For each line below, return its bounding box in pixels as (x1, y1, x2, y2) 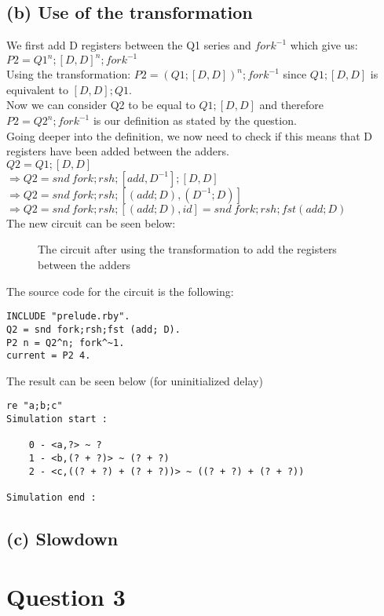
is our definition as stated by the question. (93, 112, 297, 129)
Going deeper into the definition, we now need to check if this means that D (6, 127, 372, 144)
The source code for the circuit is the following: (6, 282, 234, 299)
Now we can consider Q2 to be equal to (6, 97, 196, 113)
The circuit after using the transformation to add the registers (38, 241, 337, 257)
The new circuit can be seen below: (6, 214, 176, 231)
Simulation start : (6, 414, 108, 425)
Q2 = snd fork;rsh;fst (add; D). (6, 323, 181, 335)
